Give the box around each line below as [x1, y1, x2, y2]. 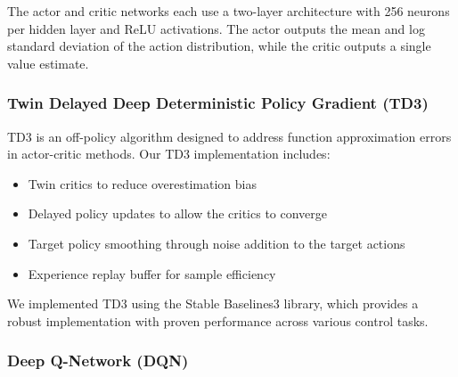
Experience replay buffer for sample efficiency [28, 264, 276, 283]
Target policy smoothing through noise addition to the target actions [28, 234, 405, 252]
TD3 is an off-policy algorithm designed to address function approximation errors [7, 127, 452, 145]
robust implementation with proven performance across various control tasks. [7, 311, 429, 330]
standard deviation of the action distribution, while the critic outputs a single [7, 37, 431, 55]
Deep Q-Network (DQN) [7, 349, 189, 372]
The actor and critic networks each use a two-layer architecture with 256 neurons [7, 2, 450, 20]
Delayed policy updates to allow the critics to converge [28, 204, 328, 223]
